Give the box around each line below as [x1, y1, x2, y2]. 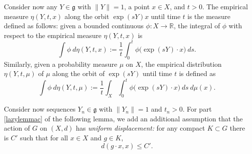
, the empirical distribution [141, 58, 222, 69]
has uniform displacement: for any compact [76, 123, 205, 133]
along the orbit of [52, 68, 105, 78]
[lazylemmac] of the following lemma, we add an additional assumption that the [4, 113, 243, 123]
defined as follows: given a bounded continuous [4, 20, 144, 31]
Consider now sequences [4, 104, 76, 114]
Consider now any [4, 1, 58, 11]
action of [4, 123, 30, 133]
